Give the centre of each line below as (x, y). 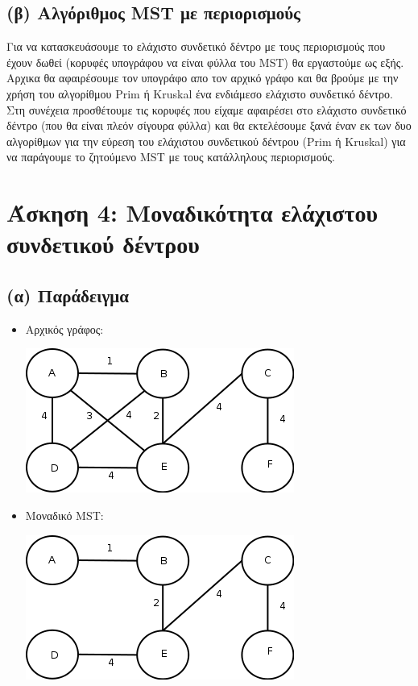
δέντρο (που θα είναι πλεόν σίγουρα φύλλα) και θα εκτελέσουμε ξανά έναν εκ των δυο (209, 125)
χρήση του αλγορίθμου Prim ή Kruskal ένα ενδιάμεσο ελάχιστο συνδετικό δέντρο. (200, 93)
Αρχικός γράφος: (64, 328)
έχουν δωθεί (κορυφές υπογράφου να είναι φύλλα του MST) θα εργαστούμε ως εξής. (205, 62)
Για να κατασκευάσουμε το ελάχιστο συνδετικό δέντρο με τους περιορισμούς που (196, 46)
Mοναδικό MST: (64, 515)
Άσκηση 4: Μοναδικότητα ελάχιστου (192, 212)
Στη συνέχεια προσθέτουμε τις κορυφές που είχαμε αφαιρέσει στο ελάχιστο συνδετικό (207, 109)
